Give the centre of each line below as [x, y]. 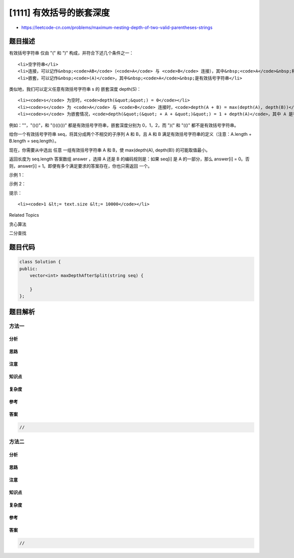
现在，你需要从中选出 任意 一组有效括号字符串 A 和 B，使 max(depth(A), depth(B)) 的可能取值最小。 [110, 150]
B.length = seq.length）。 [34, 141]
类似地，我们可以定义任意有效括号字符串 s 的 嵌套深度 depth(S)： [75, 89]
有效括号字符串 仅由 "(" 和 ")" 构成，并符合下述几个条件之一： [71, 53]
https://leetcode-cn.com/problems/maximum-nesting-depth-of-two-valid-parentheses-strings [117, 27]
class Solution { [40, 262]
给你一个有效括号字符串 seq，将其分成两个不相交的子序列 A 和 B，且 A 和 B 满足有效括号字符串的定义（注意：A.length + [130, 134]
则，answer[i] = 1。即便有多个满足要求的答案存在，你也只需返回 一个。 [81, 166]
